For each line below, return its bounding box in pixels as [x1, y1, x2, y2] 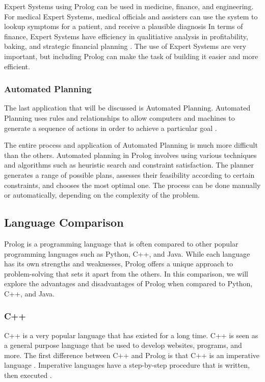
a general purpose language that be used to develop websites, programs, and [4, 340, 242, 350]
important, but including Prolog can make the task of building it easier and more [4, 50, 258, 61]
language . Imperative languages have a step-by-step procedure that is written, [4, 360, 250, 370]
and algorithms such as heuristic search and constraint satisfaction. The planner [4, 159, 254, 170]
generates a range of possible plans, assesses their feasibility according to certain [4, 169, 255, 180]
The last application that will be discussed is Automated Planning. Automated [4, 102, 251, 113]
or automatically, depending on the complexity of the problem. [4, 189, 200, 200]
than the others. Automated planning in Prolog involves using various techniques [4, 149, 257, 160]
